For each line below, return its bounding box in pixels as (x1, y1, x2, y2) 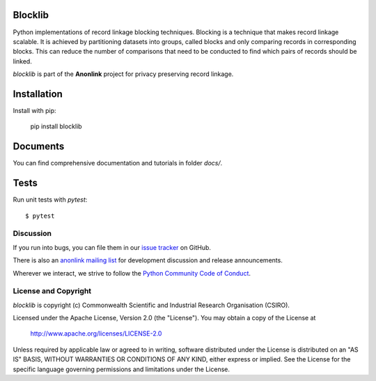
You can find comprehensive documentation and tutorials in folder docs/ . (13, 159, 223, 167)
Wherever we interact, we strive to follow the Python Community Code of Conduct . (13, 269, 251, 277)
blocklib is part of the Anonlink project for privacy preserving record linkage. (13, 70, 234, 78)
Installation (13, 88, 63, 100)
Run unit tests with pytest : (13, 195, 88, 204)
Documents (13, 140, 65, 153)
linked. (13, 57, 33, 66)
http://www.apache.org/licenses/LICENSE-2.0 (30, 329, 162, 338)
